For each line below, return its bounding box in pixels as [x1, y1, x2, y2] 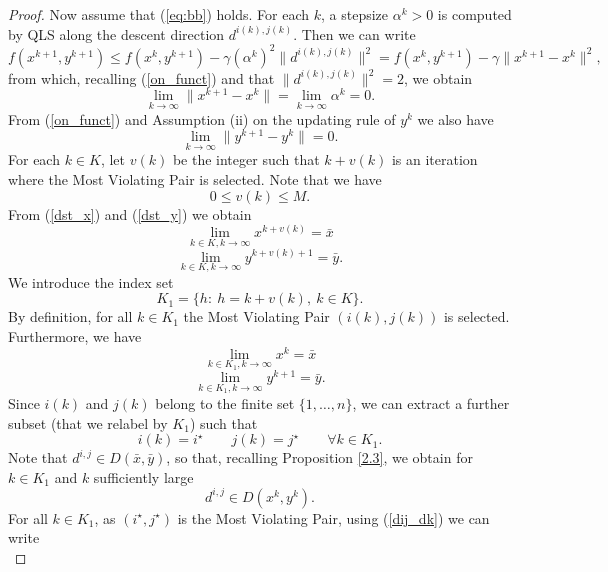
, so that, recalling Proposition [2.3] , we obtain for [166, 447, 473, 468]
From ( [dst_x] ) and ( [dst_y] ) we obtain [8, 203, 252, 224]
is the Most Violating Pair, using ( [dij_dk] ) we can [177, 507, 490, 528]
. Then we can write [293, 23, 416, 44]
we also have [417, 108, 494, 129]
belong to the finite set [155, 392, 295, 413]
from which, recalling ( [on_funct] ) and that [8, 67, 275, 88]
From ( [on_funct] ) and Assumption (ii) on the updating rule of [8, 108, 396, 129]
